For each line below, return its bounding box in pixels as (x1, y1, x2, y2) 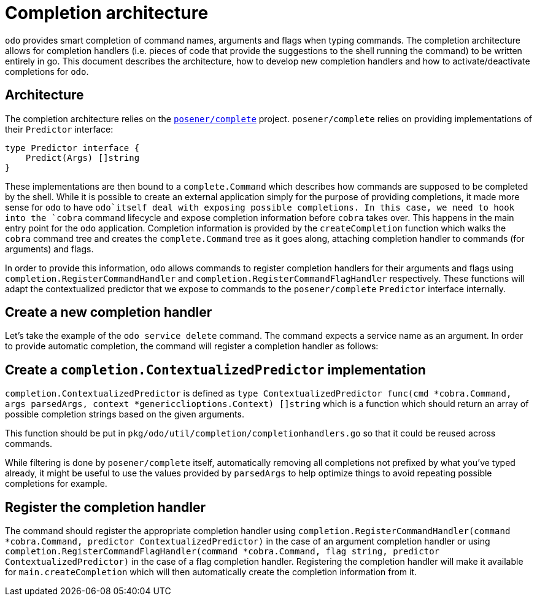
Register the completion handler (5, 499, 206, 515)
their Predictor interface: (5, 123, 114, 134)
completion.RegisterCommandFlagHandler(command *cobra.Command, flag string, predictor (5, 546, 440, 557)
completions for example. (5, 478, 107, 489)
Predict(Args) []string (25, 152, 140, 163)
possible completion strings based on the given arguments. (5, 409, 244, 420)
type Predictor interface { (5, 142, 140, 153)
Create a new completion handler (5, 304, 212, 320)
